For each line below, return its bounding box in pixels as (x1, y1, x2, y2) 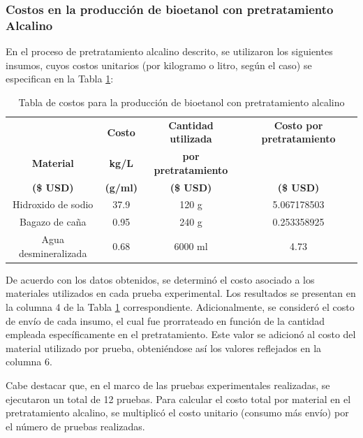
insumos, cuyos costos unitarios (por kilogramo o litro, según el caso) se (6, 57, 312, 72)
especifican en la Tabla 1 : (6, 71, 114, 86)
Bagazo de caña (20, 214, 87, 229)
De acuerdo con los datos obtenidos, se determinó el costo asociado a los (6, 272, 315, 286)
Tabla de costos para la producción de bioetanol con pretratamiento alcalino (18, 94, 345, 109)
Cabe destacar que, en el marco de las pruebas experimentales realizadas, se (6, 378, 330, 393)
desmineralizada (19, 245, 87, 260)
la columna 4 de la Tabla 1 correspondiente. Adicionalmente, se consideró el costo (6, 300, 355, 314)
